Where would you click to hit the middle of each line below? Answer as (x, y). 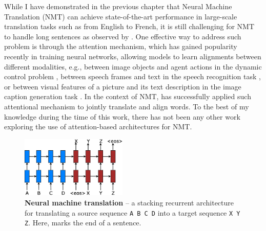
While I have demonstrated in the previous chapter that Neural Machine (118, 6)
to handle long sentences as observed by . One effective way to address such (123, 36)
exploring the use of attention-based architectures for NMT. (98, 126)
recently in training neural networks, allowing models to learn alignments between (133, 56)
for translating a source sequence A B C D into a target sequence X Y (132, 212)
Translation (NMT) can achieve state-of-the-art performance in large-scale (121, 16)
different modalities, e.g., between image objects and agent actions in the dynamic (133, 66)
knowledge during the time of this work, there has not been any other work (122, 116)
